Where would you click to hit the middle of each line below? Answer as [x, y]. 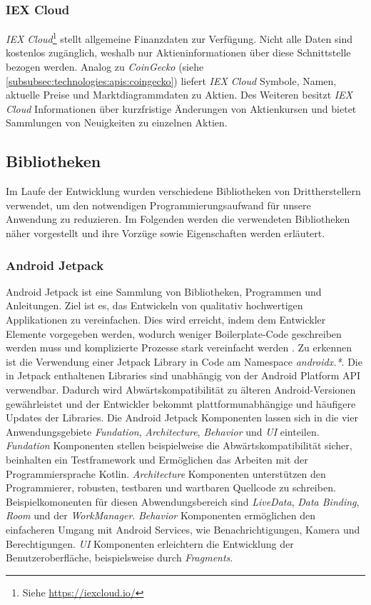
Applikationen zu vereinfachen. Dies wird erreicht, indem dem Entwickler [166, 320]
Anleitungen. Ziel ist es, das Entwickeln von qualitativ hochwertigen [154, 305]
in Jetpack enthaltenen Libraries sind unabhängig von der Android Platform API [183, 375]
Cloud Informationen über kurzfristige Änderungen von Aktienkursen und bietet [181, 108]
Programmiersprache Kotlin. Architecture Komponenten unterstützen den [166, 473]
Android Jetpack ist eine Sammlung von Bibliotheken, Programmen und [164, 291]
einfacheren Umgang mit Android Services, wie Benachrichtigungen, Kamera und [183, 529]
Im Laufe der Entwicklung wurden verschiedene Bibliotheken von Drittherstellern [183, 191]
